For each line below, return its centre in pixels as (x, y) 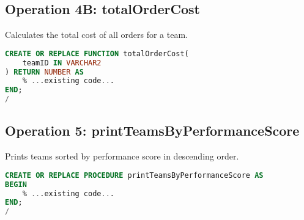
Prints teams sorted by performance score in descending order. (122, 156)
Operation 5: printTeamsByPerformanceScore (152, 130)
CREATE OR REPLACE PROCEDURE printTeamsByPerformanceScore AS (134, 175)
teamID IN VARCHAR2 (62, 63)
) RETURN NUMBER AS (44, 72)
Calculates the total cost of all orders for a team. (96, 35)
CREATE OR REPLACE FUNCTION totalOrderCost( (97, 53)
